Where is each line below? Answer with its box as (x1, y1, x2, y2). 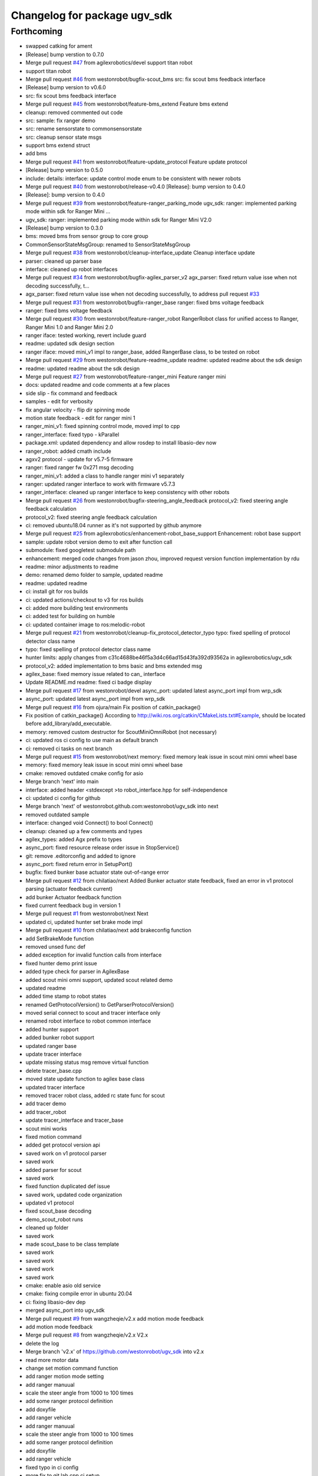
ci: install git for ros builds (25, 588, 88, 595)
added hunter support (25, 1026, 79, 1033)
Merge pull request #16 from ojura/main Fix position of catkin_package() (25, 703, 201, 711)
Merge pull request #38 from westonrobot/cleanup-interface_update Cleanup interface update (25, 249, 256, 256)
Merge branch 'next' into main (25, 778, 99, 785)
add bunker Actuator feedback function (25, 893, 122, 900)
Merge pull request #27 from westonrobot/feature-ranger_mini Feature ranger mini (25, 373, 226, 380)
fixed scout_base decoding (25, 1207, 92, 1214)
